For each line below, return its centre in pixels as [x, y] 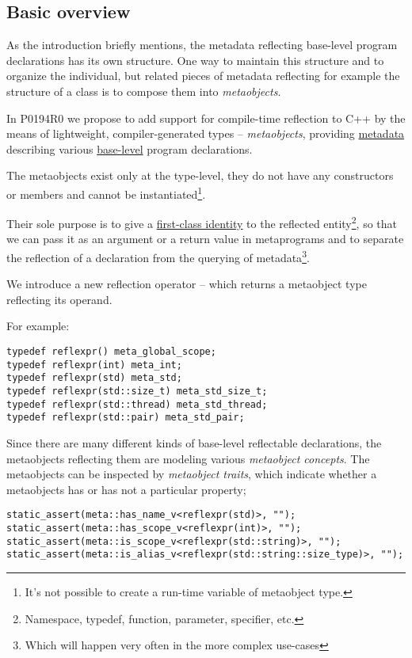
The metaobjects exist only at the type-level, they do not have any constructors [200, 175]
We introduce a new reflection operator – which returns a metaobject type [187, 284]
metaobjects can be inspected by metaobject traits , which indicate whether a [192, 474]
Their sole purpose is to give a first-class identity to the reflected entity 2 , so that [202, 222]
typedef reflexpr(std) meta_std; [94, 378]
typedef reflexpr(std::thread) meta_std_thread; [137, 404]
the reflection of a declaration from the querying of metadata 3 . [158, 256]
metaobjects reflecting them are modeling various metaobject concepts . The [188, 458]
